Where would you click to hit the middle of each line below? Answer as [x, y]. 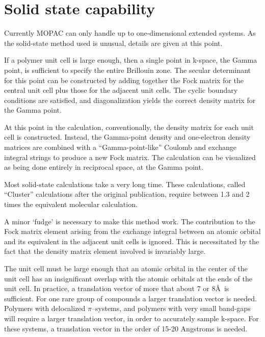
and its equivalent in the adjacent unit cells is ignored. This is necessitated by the [132, 241]
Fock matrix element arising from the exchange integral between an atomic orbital [132, 231]
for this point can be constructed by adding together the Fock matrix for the [124, 80]
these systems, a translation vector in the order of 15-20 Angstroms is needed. [126, 328]
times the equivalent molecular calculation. [71, 204]
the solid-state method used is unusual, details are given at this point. [113, 43]
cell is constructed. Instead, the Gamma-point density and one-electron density [127, 137]
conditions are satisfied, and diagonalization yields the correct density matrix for [130, 100]
